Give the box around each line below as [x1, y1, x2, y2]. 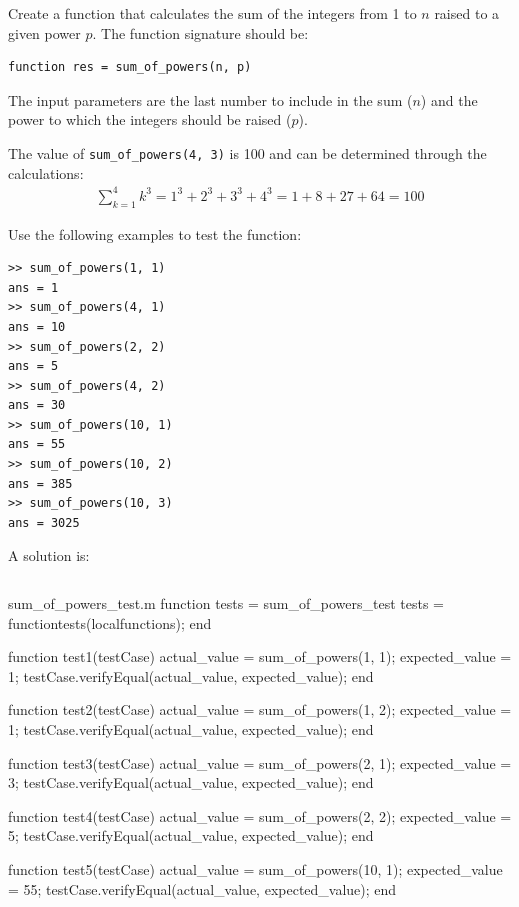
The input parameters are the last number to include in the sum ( [8, 89, 413, 110]
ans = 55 [8, 437, 66, 452]
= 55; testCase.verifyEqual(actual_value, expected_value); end [8, 878, 397, 899]
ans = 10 [8, 319, 66, 334]
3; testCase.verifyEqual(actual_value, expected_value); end [8, 772, 374, 793]
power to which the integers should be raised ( [8, 109, 292, 130]
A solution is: [8, 545, 90, 566]
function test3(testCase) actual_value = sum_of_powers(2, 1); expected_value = [8, 752, 512, 773]
